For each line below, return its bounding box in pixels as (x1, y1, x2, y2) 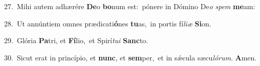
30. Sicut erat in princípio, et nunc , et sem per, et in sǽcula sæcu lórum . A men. (4, 52, 257, 62)
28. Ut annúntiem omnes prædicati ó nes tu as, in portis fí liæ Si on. (4, 18, 211, 28)
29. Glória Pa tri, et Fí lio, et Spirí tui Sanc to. (4, 35, 148, 46)
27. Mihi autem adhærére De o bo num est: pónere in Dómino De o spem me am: (4, 1, 255, 11)
